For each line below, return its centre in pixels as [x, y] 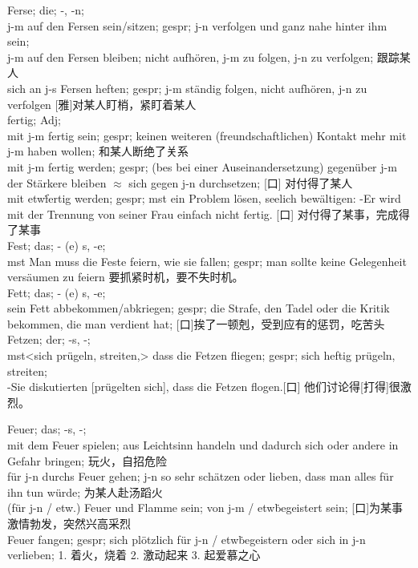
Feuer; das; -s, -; [47, 429]
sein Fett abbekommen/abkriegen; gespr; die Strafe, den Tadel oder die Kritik [199, 308]
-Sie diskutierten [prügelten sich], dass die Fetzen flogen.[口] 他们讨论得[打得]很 [204, 387]
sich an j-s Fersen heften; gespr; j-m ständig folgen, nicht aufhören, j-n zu [187, 88]
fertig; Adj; [34, 120]
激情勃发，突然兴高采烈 [69, 523]
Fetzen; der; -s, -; [49, 339]
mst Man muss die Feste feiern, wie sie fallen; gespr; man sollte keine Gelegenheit [207, 261]
